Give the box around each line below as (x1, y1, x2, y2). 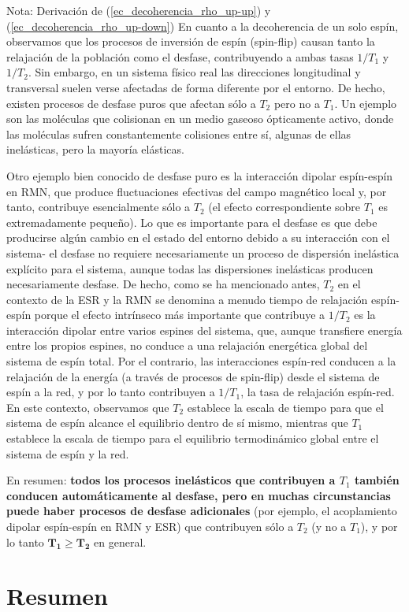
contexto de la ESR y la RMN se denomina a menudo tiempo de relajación (6, 291, 368, 307)
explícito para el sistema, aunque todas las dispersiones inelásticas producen (6, 260, 374, 276)
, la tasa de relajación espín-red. (240, 384, 395, 400)
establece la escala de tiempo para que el (187, 399, 384, 415)
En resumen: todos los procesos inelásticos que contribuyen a (6, 472, 336, 488)
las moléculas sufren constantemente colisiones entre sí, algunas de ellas (6, 125, 351, 142)
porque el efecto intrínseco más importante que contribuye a (34, 306, 325, 323)
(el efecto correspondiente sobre (208, 198, 361, 215)
